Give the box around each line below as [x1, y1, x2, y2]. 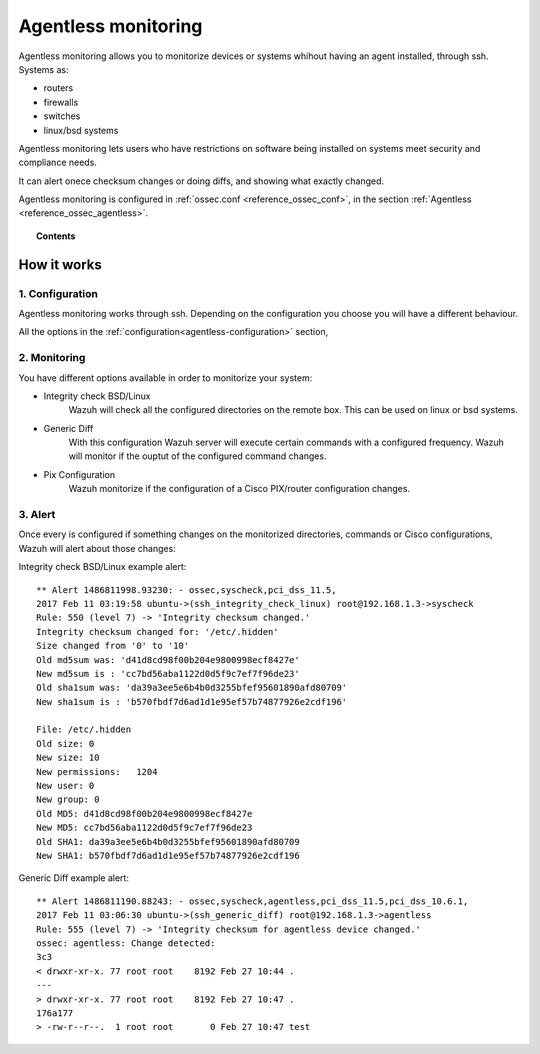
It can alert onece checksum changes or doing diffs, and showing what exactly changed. [18, 175, 385, 187]
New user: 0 [36, 780, 95, 792]
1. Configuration [18, 286, 99, 300]
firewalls [43, 96, 79, 108]
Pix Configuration [43, 468, 116, 480]
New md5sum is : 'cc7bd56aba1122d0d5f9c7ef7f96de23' [36, 668, 300, 679]
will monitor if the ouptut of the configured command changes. [68, 450, 327, 462]
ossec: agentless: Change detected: [36, 937, 216, 949]
